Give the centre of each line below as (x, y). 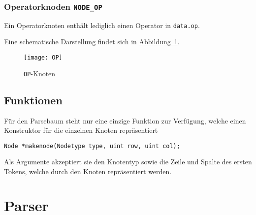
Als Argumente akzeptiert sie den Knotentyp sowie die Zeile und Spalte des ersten (128, 162)
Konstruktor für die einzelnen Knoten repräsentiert (81, 130)
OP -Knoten (40, 73)
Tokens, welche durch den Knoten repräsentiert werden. (88, 171)
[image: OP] (43, 58)
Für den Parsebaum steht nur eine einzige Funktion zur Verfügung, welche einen (125, 120)
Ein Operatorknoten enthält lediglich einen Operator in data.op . (102, 25)
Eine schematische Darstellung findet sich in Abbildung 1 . (92, 42)
